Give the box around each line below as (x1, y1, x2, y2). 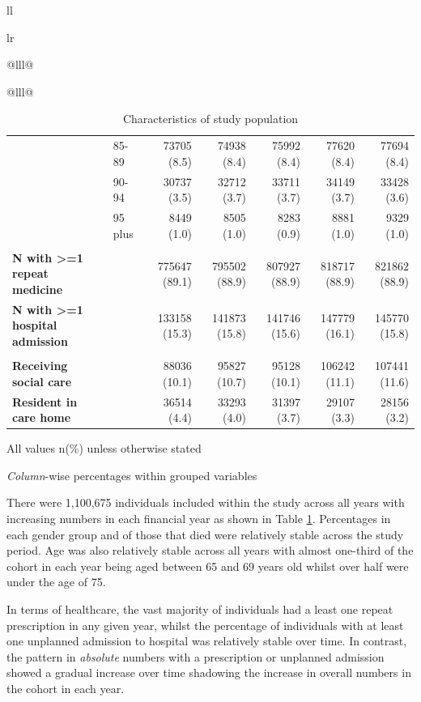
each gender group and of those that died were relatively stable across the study (6, 525, 404, 542)
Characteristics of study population (122, 110, 299, 127)
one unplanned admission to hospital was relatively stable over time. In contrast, (6, 632, 407, 649)
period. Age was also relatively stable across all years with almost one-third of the (6, 542, 414, 559)
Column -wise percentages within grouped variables (6, 466, 257, 483)
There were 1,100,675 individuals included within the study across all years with (6, 494, 405, 511)
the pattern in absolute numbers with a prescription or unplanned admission (6, 648, 385, 665)
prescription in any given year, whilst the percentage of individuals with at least (6, 616, 404, 633)
